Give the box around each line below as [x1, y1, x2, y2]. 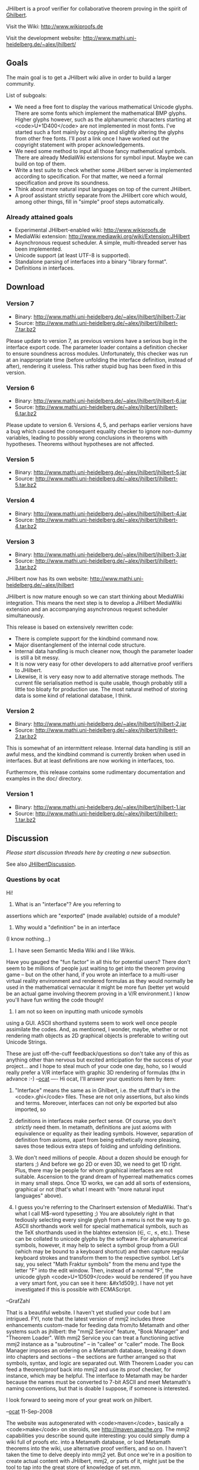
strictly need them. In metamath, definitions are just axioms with [14, 1123, 172, 1131]
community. [6, 80, 35, 87]
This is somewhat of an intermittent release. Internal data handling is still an [6, 744, 191, 752]
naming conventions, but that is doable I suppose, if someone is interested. [6, 1384, 190, 1392]
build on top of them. [14, 160, 67, 167]
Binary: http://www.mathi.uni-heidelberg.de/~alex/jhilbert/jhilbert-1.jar [14, 803, 186, 810]
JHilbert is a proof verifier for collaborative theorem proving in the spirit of [6, 5, 188, 12]
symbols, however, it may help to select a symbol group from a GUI [14, 1241, 179, 1249]
